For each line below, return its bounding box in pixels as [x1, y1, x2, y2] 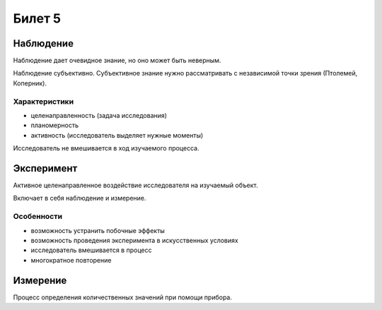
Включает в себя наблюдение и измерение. [13, 194, 146, 203]
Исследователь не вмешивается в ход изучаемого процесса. [13, 144, 199, 153]
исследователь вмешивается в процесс [30, 246, 152, 254]
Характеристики [13, 96, 74, 106]
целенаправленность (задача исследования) [30, 111, 168, 119]
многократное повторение [30, 256, 112, 264]
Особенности [13, 212, 63, 222]
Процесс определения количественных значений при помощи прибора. [13, 293, 233, 302]
